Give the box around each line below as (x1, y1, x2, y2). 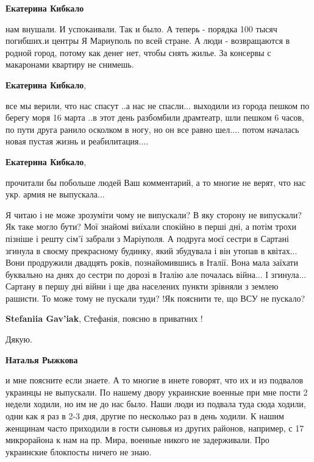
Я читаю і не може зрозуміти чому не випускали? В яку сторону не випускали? (5, 208, 302, 221)
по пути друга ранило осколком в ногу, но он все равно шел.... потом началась (5, 123, 299, 135)
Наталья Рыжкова (5, 353, 78, 366)
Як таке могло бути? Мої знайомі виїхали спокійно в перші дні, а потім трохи (5, 220, 297, 233)
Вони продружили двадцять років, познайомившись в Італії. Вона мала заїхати (5, 256, 298, 269)
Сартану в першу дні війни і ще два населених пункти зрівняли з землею (5, 280, 279, 293)
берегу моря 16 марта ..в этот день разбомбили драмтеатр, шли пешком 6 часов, (5, 111, 304, 124)
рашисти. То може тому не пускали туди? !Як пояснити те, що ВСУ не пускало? (5, 291, 305, 304)
